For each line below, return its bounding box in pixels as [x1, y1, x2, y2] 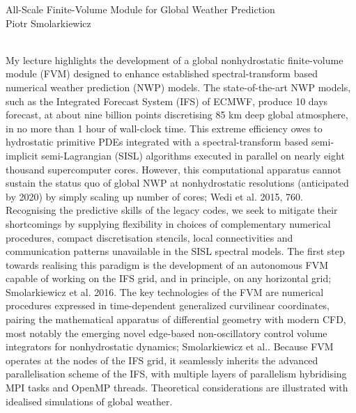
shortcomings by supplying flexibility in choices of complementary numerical [6, 216, 331, 231]
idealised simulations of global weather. [6, 393, 173, 408]
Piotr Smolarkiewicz [6, 15, 91, 30]
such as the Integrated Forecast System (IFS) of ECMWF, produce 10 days [6, 93, 328, 108]
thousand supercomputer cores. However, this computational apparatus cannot [6, 162, 342, 176]
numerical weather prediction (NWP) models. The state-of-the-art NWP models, [6, 79, 351, 94]
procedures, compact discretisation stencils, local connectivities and [6, 230, 293, 244]
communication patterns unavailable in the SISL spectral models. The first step [6, 244, 345, 258]
